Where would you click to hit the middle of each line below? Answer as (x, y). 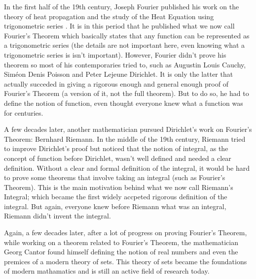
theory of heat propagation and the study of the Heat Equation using (109, 16)
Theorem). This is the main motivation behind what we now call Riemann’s (119, 187)
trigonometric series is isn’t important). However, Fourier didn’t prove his (115, 54)
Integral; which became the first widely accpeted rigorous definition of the (116, 197)
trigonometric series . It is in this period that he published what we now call (119, 26)
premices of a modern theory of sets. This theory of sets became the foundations (126, 261)
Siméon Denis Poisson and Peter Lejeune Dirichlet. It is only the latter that (119, 74)
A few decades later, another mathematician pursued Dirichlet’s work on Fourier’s (128, 129)
